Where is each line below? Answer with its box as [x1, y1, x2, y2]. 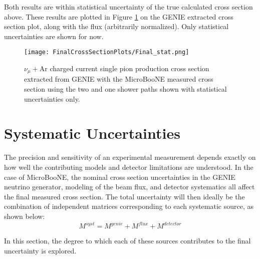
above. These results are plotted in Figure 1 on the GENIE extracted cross [4, 11, 233, 22]
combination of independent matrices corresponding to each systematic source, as [4, 201, 253, 211]
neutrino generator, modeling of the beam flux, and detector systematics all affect [4, 181, 255, 192]
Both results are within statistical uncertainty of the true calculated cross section [4, 2, 253, 12]
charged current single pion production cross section [50, 63, 209, 74]
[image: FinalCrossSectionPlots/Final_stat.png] [24, 49, 189, 56]
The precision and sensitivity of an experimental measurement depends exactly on [4, 152, 256, 162]
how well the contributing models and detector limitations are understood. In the [4, 161, 253, 172]
